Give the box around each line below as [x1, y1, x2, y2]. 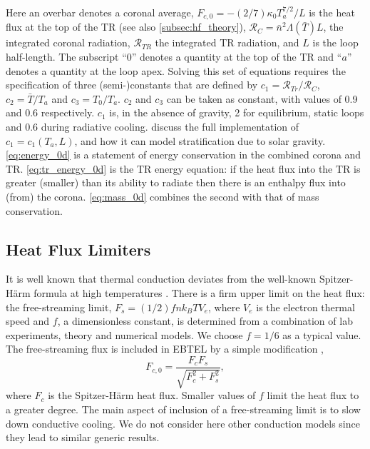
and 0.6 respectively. [6, 105, 95, 120]
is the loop [312, 35, 359, 50]
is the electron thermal [256, 299, 355, 314]
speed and [6, 313, 50, 328]
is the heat [309, 5, 355, 19]
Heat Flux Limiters [6, 238, 151, 260]
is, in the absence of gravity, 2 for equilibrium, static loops [109, 105, 364, 120]
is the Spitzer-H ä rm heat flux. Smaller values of [48, 388, 256, 403]
